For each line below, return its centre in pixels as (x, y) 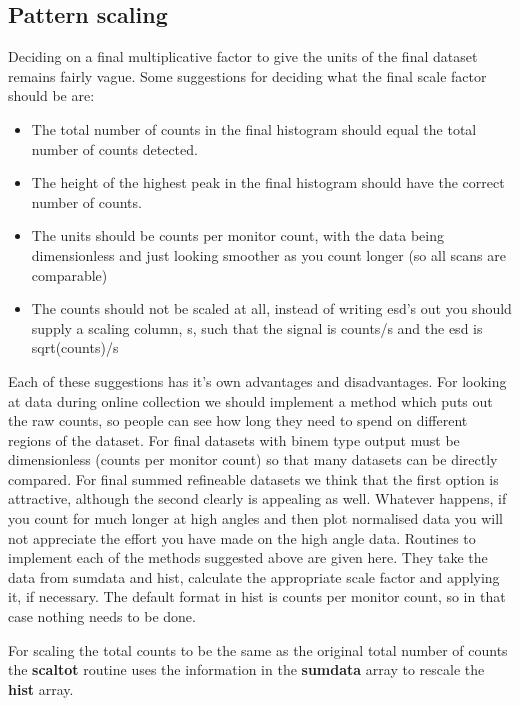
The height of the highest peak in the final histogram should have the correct (268, 182)
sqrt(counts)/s (75, 347)
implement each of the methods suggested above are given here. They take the (248, 557)
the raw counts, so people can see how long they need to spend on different (238, 420)
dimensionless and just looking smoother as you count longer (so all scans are (268, 254)
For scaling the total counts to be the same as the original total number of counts (258, 649)
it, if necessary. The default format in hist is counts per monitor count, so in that (257, 596)
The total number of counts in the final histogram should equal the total (254, 128)
